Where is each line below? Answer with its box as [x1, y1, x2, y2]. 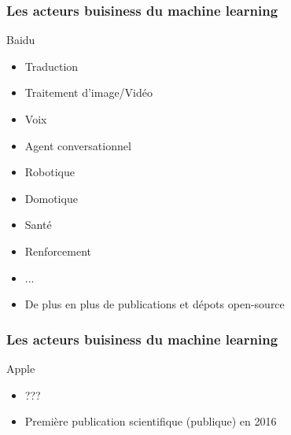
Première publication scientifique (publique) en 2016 [24, 413, 277, 429]
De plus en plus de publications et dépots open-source [24, 296, 285, 312]
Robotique [24, 164, 76, 180]
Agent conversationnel [24, 137, 131, 153]
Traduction [24, 57, 79, 74]
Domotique [24, 190, 78, 206]
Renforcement [24, 242, 92, 259]
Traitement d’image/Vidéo [24, 84, 153, 101]
